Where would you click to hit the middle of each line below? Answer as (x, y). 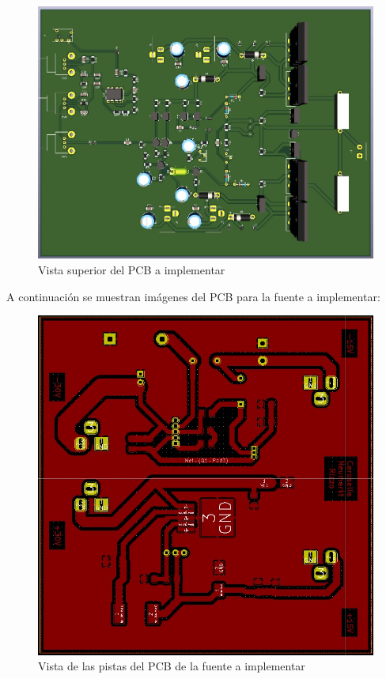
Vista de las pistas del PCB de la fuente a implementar (172, 666)
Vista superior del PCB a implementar (132, 269)
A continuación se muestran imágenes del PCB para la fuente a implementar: (193, 296)
